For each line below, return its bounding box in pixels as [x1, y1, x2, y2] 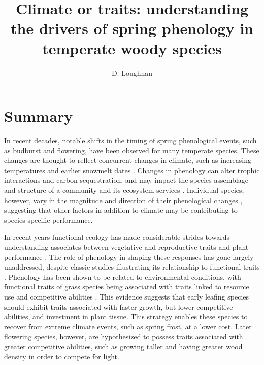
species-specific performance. [4, 214, 93, 225]
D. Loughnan [111, 67, 153, 78]
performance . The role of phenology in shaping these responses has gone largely [4, 251, 254, 262]
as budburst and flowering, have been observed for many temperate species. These [4, 145, 259, 155]
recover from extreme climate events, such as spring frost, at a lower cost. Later [4, 321, 252, 331]
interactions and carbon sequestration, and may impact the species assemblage [4, 175, 248, 185]
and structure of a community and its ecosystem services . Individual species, [4, 185, 244, 195]
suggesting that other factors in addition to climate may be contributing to [4, 205, 238, 215]
